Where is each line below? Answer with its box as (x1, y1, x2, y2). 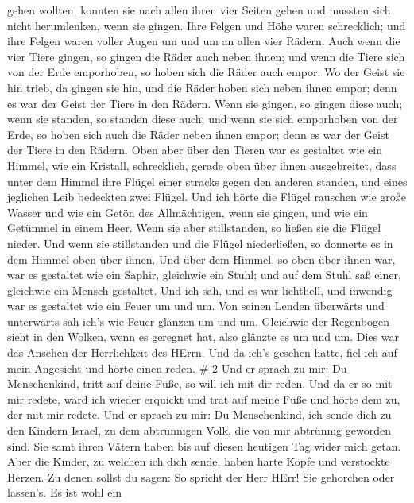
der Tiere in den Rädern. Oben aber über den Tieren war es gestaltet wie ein (7, 141, 382, 158)
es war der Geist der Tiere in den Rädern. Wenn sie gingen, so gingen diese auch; (7, 95, 403, 111)
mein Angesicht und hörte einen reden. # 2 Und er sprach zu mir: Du (7, 359, 347, 376)
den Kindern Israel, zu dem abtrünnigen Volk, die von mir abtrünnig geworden (7, 422, 391, 439)
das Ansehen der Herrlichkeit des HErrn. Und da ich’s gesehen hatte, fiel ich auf (7, 344, 397, 361)
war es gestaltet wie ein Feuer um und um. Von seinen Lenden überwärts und (7, 297, 385, 314)
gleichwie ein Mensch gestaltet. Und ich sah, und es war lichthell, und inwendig (7, 281, 393, 298)
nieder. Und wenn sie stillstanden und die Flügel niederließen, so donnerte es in (7, 234, 393, 251)
